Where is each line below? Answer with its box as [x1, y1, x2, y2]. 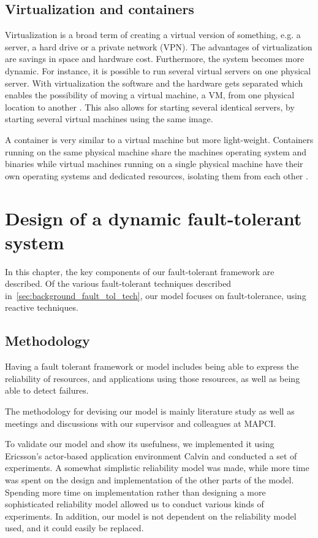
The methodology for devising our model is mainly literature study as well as [5, 405, 295, 417]
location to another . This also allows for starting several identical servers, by [5, 100, 295, 113]
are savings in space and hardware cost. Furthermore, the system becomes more [5, 52, 305, 65]
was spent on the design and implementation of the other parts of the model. [5, 473, 294, 486]
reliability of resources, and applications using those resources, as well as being [5, 372, 300, 384]
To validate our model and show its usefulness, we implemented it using [5, 437, 274, 450]
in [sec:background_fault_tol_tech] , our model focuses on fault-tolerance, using [5, 289, 306, 302]
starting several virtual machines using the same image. [5, 112, 213, 125]
